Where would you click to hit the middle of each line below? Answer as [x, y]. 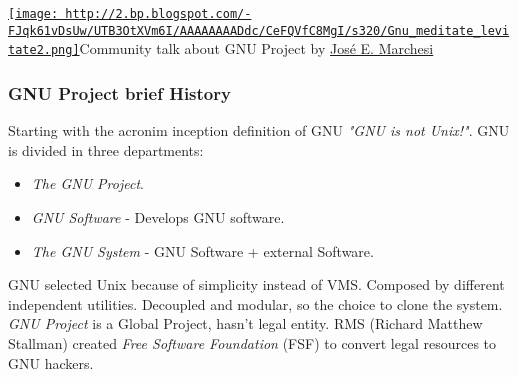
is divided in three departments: [106, 149]
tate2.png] [44, 50]
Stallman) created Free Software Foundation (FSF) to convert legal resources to [252, 342]
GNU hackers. [51, 362]
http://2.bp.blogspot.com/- [158, 14]
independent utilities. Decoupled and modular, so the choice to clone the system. [255, 303]
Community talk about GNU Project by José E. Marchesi [256, 48]
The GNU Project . [87, 183]
